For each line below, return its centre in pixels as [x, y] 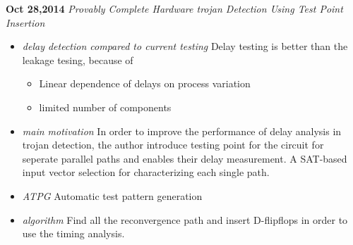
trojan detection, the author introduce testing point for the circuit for [173, 145]
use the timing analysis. [73, 233]
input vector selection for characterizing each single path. [146, 172]
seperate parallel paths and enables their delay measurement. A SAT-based [185, 158]
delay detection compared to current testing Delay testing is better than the [185, 46]
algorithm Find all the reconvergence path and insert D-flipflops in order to [185, 219]
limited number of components [105, 107]
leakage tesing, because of [78, 59]
